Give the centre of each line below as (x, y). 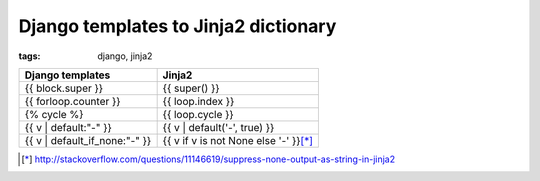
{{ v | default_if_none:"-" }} (88, 140)
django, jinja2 (125, 56)
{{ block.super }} (64, 88)
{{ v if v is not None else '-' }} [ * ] (238, 140)
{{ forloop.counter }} (72, 101)
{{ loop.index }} (198, 101)
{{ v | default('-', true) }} (218, 127)
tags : (29, 56)
